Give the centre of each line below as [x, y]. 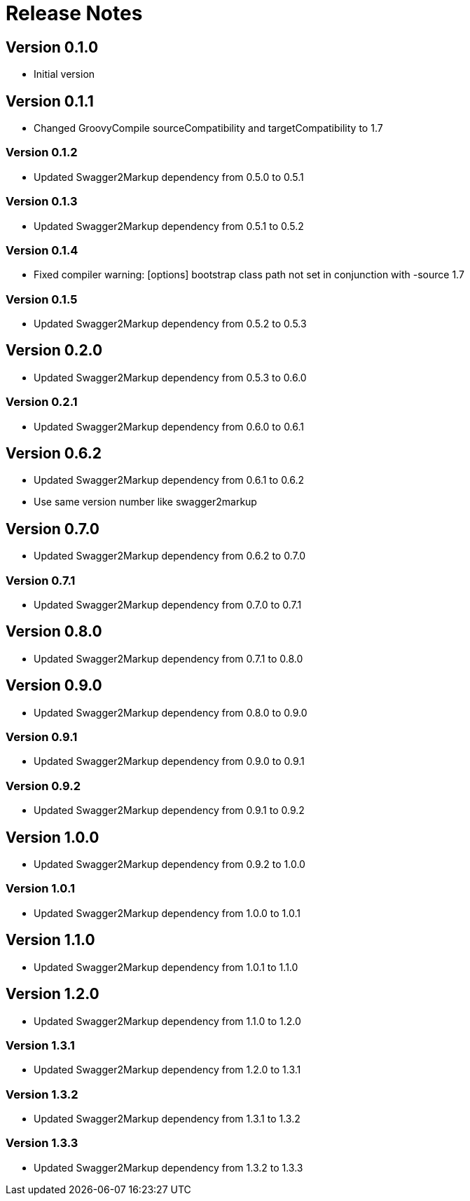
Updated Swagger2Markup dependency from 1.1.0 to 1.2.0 [167, 1021]
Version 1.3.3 [42, 1143]
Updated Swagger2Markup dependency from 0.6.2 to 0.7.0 [170, 556]
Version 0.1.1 [50, 101]
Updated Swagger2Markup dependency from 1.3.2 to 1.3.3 [168, 1167]
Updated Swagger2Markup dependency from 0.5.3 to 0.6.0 [170, 377]
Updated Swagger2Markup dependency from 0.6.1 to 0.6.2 [169, 480]
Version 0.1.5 [42, 299]
